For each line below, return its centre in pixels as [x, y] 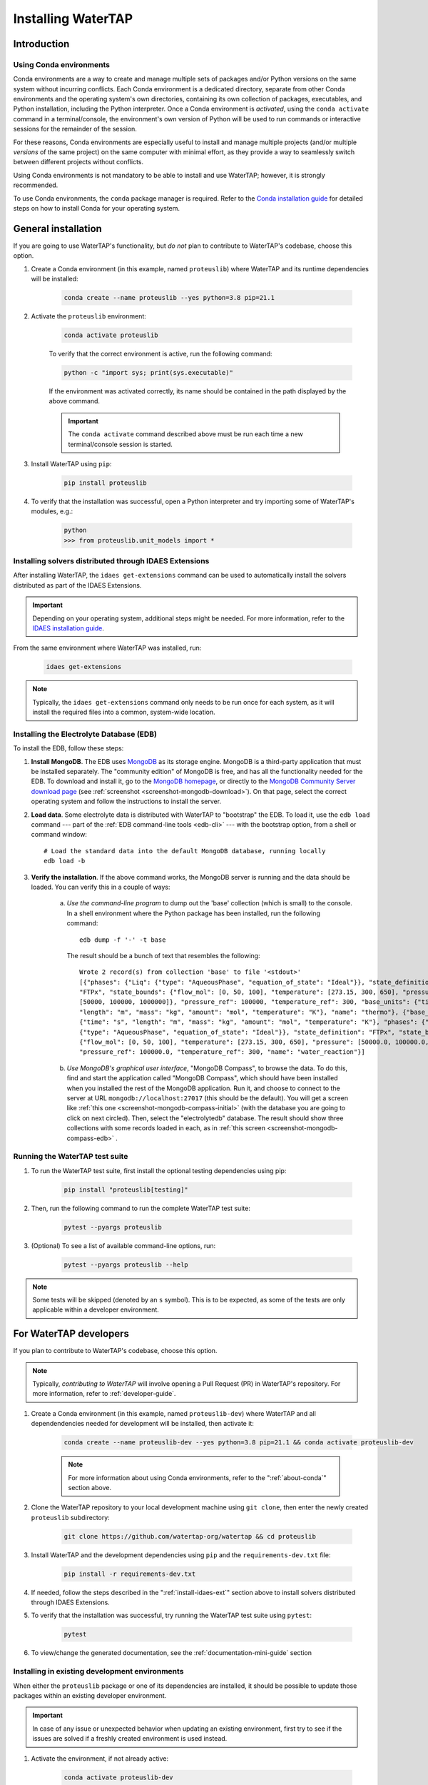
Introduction [41, 44]
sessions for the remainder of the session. [75, 129]
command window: [59, 835]
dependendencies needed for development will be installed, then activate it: [143, 1424]
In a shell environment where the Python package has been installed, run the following [194, 913]
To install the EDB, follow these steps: [68, 748]
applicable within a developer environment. [96, 1309]
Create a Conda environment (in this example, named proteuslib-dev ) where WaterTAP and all [174, 1413]
